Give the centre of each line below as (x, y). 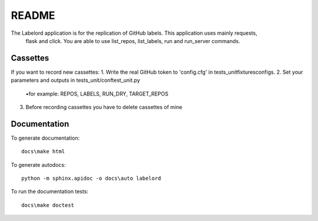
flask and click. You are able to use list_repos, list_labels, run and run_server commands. (133, 41)
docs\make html (43, 151)
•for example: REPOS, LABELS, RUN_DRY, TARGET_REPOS (97, 94)
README (33, 15)
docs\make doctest (48, 205)
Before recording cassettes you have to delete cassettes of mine (104, 107)
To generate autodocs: (38, 164)
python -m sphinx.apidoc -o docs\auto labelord (91, 179)
